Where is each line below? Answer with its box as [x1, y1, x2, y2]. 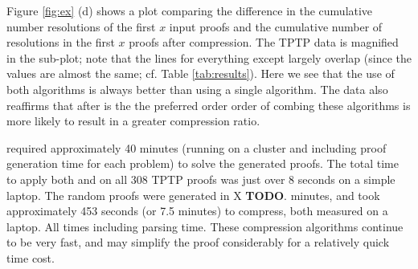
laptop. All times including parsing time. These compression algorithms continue [6, 218, 404, 234]
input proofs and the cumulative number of [169, 18, 383, 35]
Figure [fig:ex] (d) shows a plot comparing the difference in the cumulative [6, 2, 373, 18]
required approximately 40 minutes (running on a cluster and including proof [6, 139, 387, 156]
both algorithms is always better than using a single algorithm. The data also [6, 80, 388, 97]
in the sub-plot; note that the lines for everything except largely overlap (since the [6, 49, 412, 66]
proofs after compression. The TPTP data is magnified [129, 34, 399, 51]
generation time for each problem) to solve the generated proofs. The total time [6, 155, 399, 172]
